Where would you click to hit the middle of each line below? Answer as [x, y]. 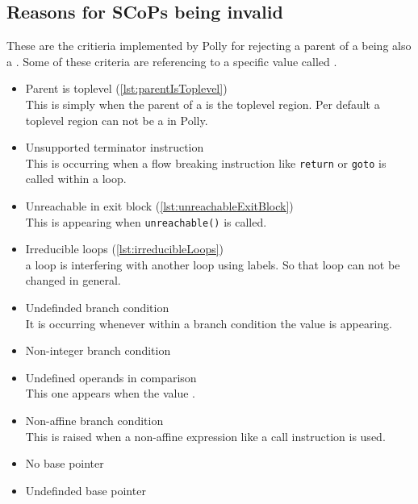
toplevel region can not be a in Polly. [117, 120]
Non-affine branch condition [94, 421]
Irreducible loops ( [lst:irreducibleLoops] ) [125, 249]
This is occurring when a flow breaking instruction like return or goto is [206, 162]
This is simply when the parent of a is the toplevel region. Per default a [203, 104]
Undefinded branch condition [97, 308]
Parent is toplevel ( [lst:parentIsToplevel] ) [126, 88]
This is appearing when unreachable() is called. [146, 221]
